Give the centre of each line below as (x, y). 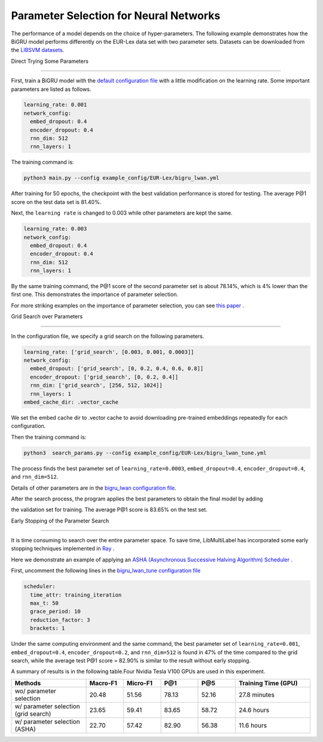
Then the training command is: (49, 437)
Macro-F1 (103, 683)
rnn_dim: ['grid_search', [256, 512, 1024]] (96, 385)
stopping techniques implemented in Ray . (63, 549)
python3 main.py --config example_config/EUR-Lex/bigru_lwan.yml (121, 178)
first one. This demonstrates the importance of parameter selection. (95, 294)
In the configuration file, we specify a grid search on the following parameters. (108, 336)
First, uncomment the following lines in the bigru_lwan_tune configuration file (106, 570)
